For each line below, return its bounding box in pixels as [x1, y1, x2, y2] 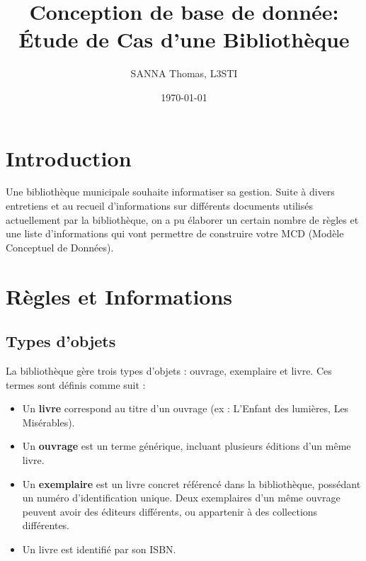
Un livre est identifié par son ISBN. [22, 541, 176, 556]
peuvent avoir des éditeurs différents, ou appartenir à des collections [22, 504, 318, 518]
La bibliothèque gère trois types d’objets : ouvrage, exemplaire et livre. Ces [6, 363, 332, 378]
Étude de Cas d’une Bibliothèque [18, 25, 350, 54]
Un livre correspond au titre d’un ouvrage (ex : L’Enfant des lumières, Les [22, 401, 349, 416]
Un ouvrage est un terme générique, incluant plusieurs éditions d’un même [22, 438, 351, 453]
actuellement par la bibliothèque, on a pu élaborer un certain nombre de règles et [6, 212, 359, 227]
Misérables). [22, 414, 75, 429]
